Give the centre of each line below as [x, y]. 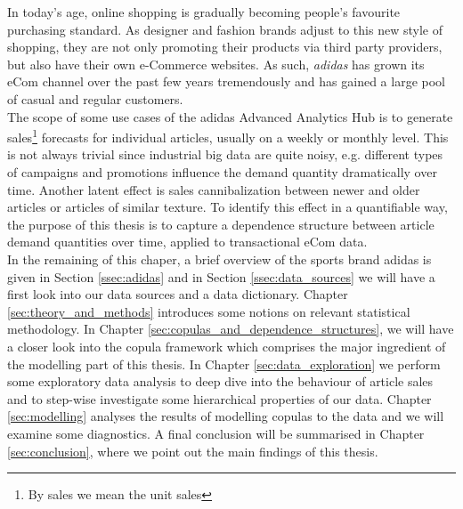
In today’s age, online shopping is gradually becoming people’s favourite [204, 12]
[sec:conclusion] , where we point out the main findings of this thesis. [193, 451]
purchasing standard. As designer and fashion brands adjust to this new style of [225, 29]
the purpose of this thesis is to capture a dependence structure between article [221, 224]
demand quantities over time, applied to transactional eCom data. [187, 242]
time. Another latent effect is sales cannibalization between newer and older [214, 189]
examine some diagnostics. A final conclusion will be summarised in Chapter [216, 433]
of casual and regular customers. [95, 98]
